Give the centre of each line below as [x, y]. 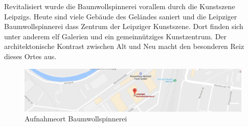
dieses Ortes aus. [30, 56]
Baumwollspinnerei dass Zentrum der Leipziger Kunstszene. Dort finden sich [124, 26]
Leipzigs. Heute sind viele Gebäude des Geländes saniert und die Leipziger [121, 16]
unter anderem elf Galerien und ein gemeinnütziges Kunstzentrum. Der [116, 36]
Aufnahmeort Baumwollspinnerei [76, 119]
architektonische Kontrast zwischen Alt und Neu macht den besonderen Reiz [124, 46]
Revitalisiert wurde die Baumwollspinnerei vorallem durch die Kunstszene [120, 6]
